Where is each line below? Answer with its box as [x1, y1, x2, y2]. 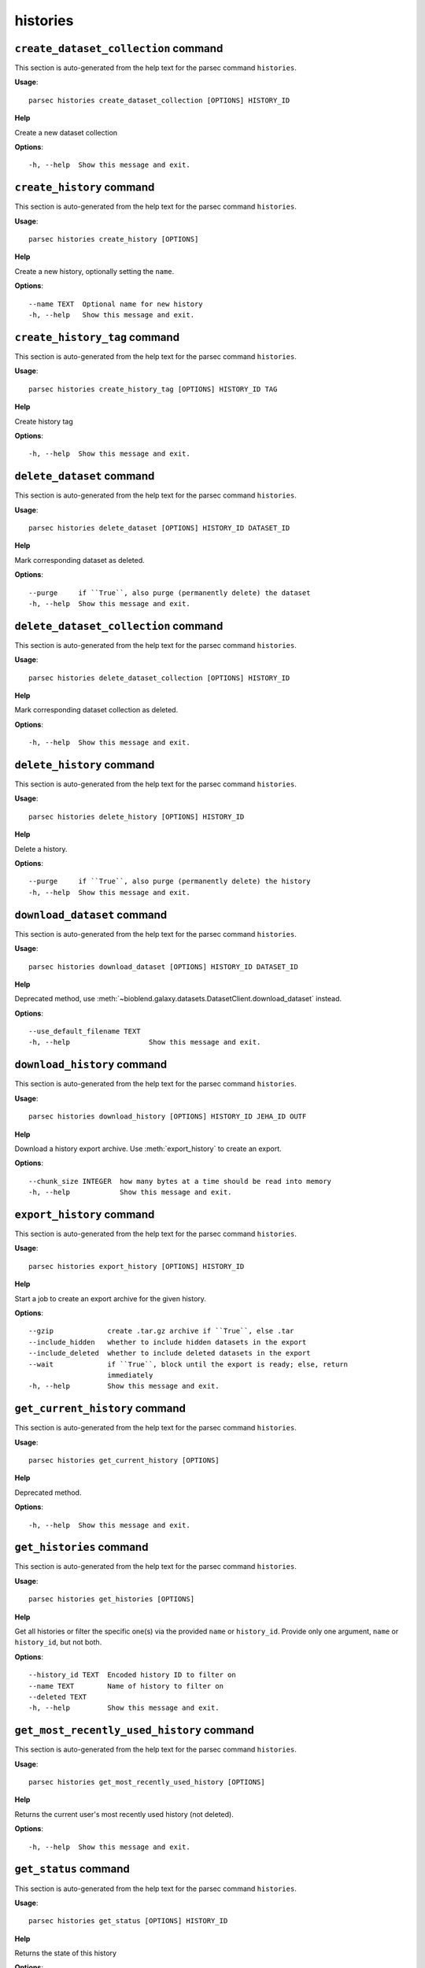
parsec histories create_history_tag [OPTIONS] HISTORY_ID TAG [28, 384, 278, 394]
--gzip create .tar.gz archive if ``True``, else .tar [28, 1326, 294, 1336]
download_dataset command [14, 908, 168, 921]
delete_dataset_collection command [14, 619, 224, 633]
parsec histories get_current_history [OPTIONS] [28, 1456, 220, 1464]
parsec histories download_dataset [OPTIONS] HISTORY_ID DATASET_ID [28, 962, 298, 971]
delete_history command [14, 758, 155, 771]
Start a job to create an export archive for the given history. [14, 1293, 206, 1303]
